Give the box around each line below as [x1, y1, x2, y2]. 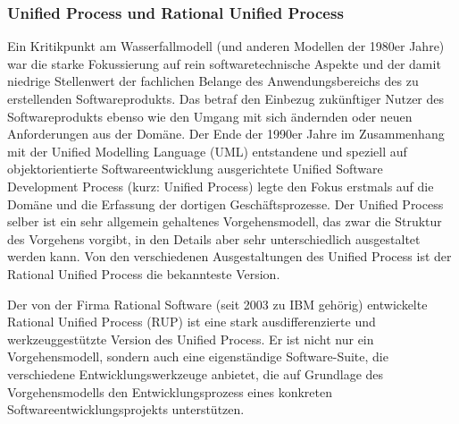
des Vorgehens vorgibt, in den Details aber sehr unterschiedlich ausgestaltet [7, 229, 421, 248]
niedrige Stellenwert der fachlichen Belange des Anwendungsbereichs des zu [7, 72, 419, 90]
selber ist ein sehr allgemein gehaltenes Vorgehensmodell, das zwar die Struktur [7, 212, 442, 231]
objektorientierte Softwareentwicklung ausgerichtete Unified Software [7, 159, 383, 178]
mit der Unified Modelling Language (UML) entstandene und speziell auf [7, 141, 407, 160]
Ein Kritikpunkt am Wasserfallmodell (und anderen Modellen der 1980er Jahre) [7, 37, 445, 55]
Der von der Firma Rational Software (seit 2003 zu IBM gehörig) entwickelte [7, 294, 428, 313]
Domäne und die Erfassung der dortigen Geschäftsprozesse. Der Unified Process [7, 194, 444, 213]
